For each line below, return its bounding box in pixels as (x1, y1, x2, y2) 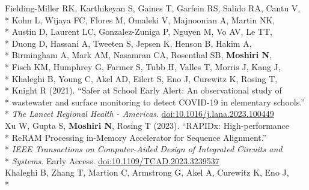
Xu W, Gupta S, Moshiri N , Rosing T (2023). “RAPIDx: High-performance (5, 119, 290, 131)
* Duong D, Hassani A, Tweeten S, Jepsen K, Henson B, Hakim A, (5, 37, 252, 49)
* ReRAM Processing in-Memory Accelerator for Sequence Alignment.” (5, 131, 267, 143)
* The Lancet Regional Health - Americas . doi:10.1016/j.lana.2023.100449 (5, 107, 274, 120)
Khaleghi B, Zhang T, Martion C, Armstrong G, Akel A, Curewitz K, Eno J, (5, 166, 289, 179)
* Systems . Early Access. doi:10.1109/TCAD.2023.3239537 (5, 154, 219, 167)
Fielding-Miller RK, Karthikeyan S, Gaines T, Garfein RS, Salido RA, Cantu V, (5, 2, 301, 14)
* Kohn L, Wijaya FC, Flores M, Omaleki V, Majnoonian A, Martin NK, (5, 13, 275, 26)
